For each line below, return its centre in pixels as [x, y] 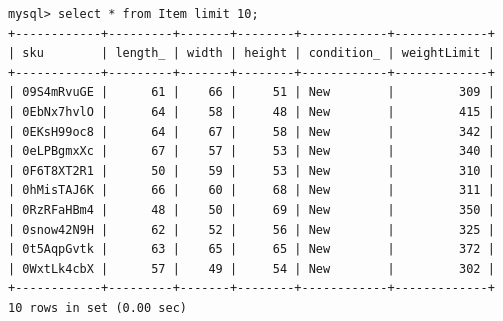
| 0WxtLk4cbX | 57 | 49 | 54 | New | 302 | [251, 268]
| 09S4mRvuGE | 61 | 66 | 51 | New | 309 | [251, 92]
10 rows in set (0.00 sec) [97, 307]
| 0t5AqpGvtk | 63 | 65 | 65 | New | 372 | [251, 249]
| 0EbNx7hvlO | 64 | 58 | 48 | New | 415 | [251, 111]
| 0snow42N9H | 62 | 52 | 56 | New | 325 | [251, 229]
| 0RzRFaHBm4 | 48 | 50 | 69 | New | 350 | [251, 209]
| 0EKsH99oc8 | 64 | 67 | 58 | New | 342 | [251, 131]
